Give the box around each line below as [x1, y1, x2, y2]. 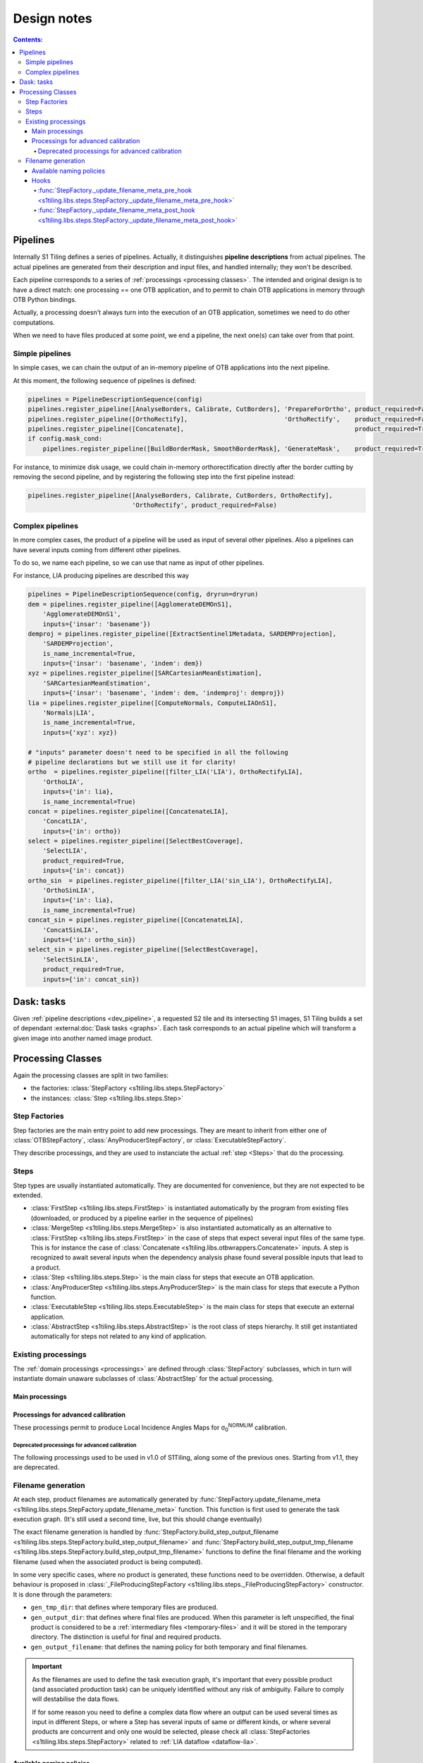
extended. [13, 1190, 42, 1199]
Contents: [13, 35, 44, 44]
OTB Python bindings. [13, 295, 77, 304]
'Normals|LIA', [42, 709, 95, 717]
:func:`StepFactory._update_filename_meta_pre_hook [37, 186, 192, 195]
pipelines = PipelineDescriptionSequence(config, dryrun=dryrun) [27, 590, 259, 599]
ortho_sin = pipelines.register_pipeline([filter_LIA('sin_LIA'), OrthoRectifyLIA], [27, 877, 333, 884]
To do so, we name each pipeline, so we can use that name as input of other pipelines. [13, 558, 264, 567]
